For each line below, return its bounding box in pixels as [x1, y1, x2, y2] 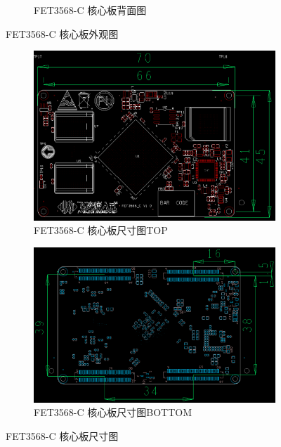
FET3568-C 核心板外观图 [6, 26, 119, 41]
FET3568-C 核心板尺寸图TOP [34, 223, 168, 238]
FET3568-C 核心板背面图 [34, 3, 147, 17]
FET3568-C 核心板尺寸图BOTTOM [34, 405, 192, 420]
